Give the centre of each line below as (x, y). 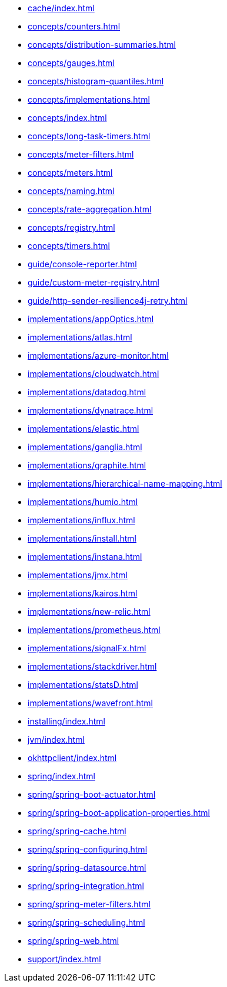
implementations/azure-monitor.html (98, 355)
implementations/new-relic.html (89, 611)
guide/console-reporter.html (82, 264)
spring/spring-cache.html (77, 831)
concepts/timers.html (69, 246)
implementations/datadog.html (87, 392)
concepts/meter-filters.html (81, 154)
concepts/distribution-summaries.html (102, 45)
